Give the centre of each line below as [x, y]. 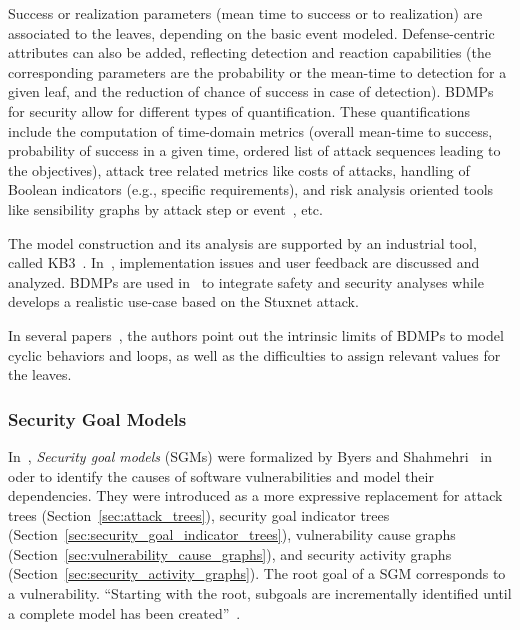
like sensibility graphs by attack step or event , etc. [165, 208]
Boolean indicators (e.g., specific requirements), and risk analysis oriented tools [251, 189]
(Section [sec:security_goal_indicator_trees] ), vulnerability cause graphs [232, 534]
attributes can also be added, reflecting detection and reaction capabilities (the [249, 52]
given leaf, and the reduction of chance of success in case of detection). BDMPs [251, 91]
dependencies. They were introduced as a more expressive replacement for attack [255, 495]
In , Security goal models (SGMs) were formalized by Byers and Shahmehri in [250, 455]
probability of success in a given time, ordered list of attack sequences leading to [254, 150]
